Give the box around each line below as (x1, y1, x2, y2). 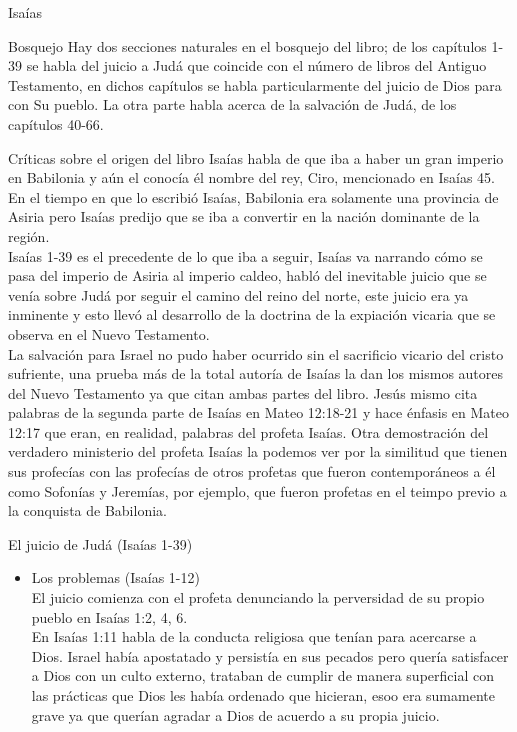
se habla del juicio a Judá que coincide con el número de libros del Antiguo (26, 55, 487, 76)
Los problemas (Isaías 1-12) (31, 567, 200, 588)
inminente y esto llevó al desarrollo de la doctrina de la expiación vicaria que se (8, 304, 496, 325)
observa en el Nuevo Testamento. (8, 323, 210, 344)
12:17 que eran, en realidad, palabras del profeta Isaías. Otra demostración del (8, 421, 489, 442)
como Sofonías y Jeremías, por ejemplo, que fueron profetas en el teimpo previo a (8, 480, 507, 501)
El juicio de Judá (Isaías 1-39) (8, 533, 193, 554)
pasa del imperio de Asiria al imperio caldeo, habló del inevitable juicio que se (8, 265, 487, 286)
